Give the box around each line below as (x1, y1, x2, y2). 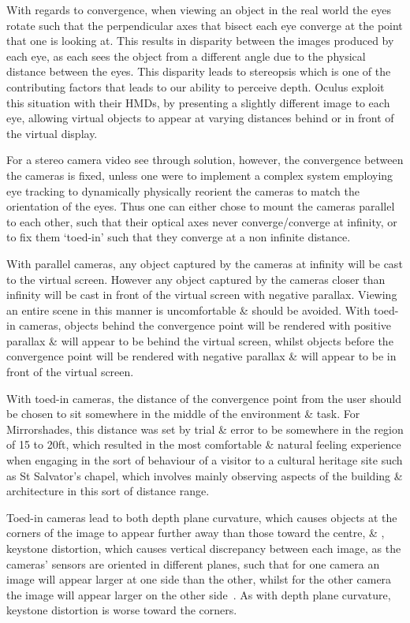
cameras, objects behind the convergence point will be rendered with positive (19, 317, 392, 334)
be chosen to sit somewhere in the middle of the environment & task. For (6, 405, 360, 422)
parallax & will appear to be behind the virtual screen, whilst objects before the (6, 332, 393, 349)
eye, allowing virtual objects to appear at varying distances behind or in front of (6, 110, 394, 126)
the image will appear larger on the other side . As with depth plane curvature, (6, 586, 391, 602)
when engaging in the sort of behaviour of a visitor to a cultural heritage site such (6, 452, 403, 468)
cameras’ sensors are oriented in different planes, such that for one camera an (6, 555, 380, 572)
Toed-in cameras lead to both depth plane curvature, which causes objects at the (6, 509, 397, 525)
